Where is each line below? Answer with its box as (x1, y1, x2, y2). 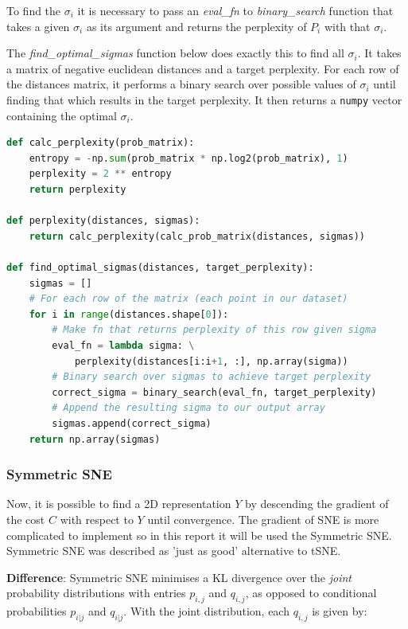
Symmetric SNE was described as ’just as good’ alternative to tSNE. (6, 542, 341, 559)
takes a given (6, 18, 70, 34)
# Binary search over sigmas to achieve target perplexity (52, 371, 371, 383)
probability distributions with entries (6, 584, 186, 601)
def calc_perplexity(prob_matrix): (6, 137, 195, 149)
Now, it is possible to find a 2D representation (6, 495, 231, 512)
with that (324, 18, 371, 34)
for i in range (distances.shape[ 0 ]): (29, 308, 229, 320)
